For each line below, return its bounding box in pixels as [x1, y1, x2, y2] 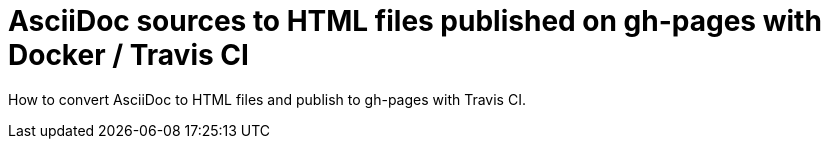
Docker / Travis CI [8, 38, 249, 72]
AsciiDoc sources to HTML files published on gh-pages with [8, 4, 822, 38]
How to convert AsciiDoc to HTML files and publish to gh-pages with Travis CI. [8, 90, 526, 108]
